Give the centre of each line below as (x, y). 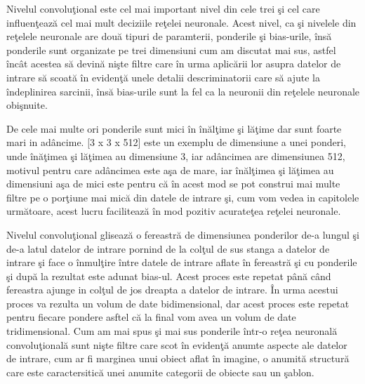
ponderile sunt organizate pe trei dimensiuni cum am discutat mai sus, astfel (171, 49)
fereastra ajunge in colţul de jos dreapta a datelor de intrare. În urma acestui (172, 290)
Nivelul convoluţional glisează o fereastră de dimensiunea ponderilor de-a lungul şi (183, 234)
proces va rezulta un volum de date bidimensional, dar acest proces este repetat (178, 303)
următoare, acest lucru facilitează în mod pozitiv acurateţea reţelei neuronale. (174, 211)
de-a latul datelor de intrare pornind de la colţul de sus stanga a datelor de (168, 248)
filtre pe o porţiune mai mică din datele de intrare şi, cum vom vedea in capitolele (183, 197)
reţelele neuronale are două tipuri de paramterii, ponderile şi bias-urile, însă (169, 36)
